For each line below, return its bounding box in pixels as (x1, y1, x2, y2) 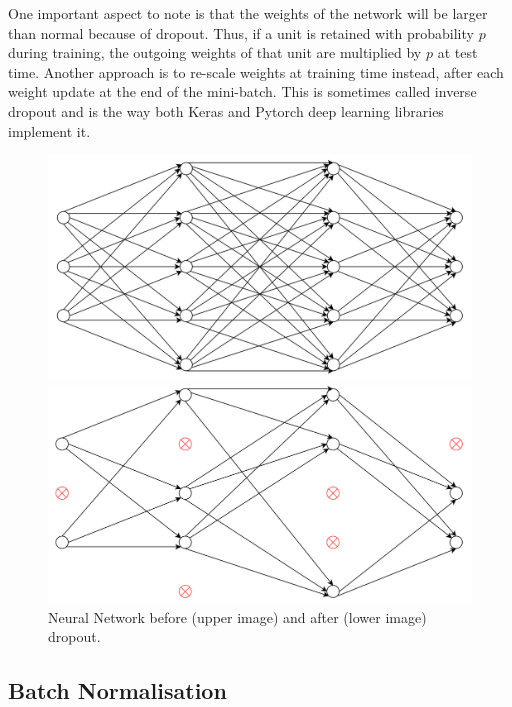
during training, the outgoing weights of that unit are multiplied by (8, 42, 422, 63)
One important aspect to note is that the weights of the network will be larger (8, 3, 488, 23)
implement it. (8, 120, 91, 141)
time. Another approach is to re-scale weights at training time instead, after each (8, 61, 504, 82)
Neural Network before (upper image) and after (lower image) (48, 606, 427, 627)
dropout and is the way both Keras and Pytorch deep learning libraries (8, 100, 444, 121)
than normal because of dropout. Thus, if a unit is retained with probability (8, 22, 474, 43)
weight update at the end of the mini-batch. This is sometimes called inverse (8, 81, 477, 102)
